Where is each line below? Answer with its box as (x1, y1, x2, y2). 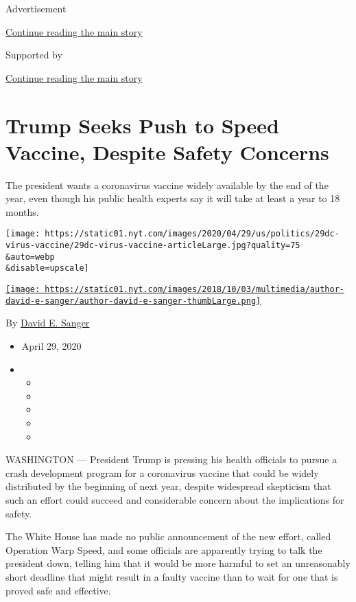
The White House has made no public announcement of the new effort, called (5, 529, 331, 544)
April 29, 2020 (21, 339, 82, 353)
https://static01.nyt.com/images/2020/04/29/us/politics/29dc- (45, 229, 340, 239)
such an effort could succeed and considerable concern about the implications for (5, 492, 344, 506)
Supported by (5, 47, 62, 62)
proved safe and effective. (5, 583, 111, 597)
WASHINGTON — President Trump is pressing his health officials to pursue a (5, 452, 337, 467)
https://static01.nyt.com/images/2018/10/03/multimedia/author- (45, 285, 344, 295)
